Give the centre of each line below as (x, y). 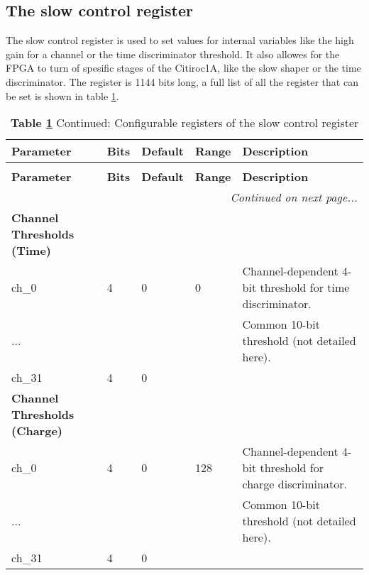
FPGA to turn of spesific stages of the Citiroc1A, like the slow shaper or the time (183, 68)
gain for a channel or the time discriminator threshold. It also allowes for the (173, 54)
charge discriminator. (294, 484)
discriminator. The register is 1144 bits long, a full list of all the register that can (182, 81)
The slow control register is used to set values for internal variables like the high (180, 40)
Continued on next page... (294, 197)
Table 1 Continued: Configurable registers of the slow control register (184, 123)
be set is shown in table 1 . (62, 95)
